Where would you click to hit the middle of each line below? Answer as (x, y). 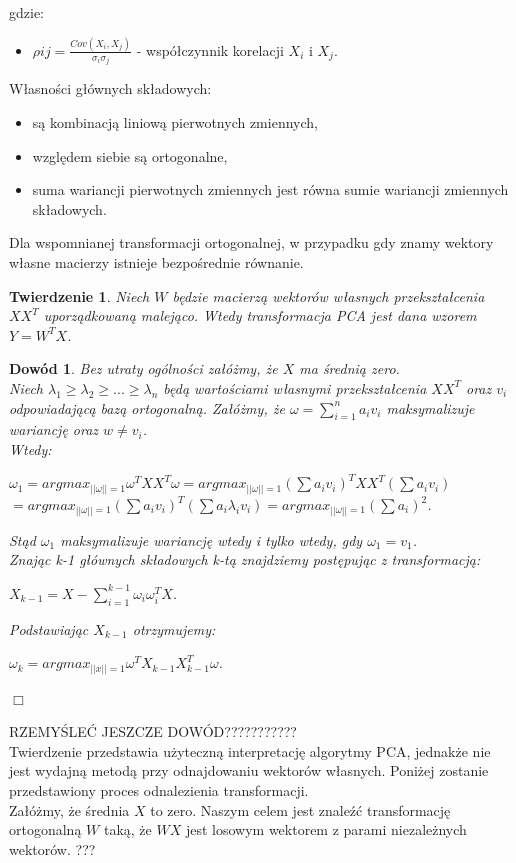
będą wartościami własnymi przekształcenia (295, 387)
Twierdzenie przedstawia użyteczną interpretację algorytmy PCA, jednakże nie (250, 750)
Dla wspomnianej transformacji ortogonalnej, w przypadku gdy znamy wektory (251, 242)
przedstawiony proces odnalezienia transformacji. (159, 789)
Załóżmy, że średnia (69, 809)
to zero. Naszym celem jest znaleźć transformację (300, 809)
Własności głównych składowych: (110, 88)
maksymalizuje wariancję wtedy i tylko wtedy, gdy (211, 539)
